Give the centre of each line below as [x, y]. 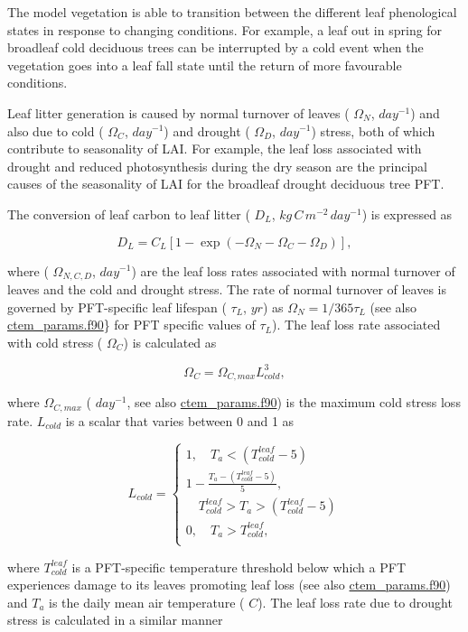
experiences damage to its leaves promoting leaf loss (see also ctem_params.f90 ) [229, 585]
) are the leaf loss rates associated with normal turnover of [293, 270]
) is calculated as [170, 342]
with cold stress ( [55, 342]
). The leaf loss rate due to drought [355, 602]
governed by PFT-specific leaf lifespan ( [117, 307]
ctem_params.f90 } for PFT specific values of [131, 325]
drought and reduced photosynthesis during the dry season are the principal [218, 166]
